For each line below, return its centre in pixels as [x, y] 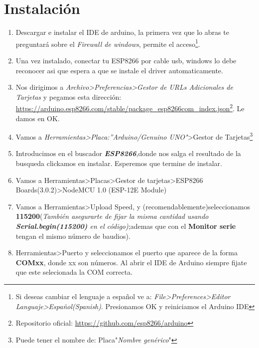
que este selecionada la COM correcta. [74, 272]
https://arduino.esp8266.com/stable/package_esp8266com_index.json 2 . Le [130, 107]
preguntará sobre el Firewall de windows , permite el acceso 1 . [108, 43]
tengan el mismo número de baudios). [73, 236]
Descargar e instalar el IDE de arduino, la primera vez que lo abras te [122, 32]
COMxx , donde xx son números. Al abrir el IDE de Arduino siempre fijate [131, 262]
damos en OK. [38, 118]
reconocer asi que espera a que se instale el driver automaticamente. [119, 70]
